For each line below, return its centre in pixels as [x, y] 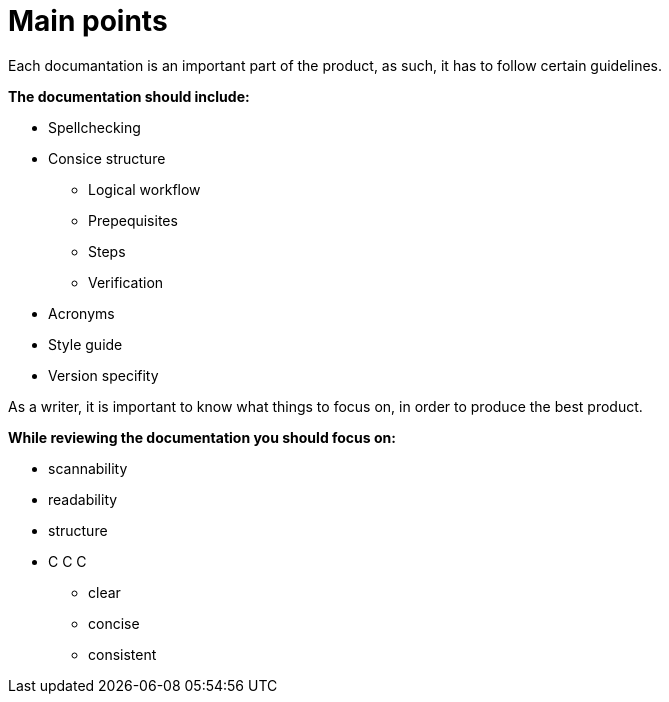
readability [83, 499]
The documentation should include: [129, 96]
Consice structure [107, 158]
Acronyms [81, 313]
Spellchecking [94, 127]
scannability [88, 468]
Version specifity [103, 375]
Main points [88, 21]
